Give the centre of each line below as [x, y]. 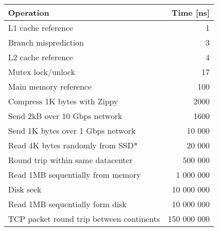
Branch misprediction [46, 42]
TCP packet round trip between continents [84, 219]
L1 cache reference [41, 28]
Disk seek [25, 189]
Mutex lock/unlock [42, 72]
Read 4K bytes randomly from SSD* [73, 145]
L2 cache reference [41, 57]
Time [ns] [191, 12]
